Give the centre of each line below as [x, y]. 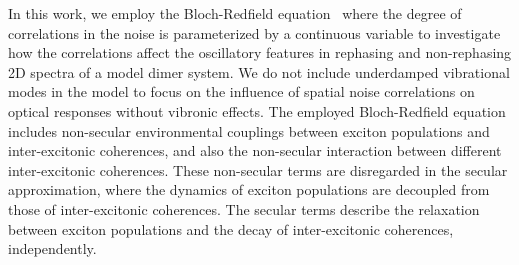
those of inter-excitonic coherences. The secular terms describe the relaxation [244, 208]
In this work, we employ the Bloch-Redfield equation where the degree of [235, 13]
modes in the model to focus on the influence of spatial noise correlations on [241, 91]
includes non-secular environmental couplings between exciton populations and [249, 130]
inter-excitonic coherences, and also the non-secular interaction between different [255, 150]
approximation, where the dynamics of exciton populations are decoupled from [249, 189]
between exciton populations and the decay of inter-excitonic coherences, [231, 228]
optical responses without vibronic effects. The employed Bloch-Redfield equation [257, 110]
